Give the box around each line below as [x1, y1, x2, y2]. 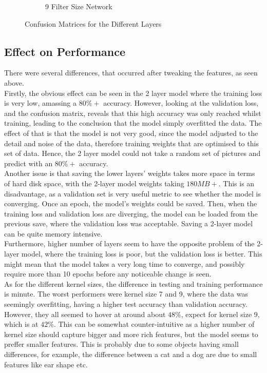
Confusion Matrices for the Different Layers [25, 18, 162, 29]
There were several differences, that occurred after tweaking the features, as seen [4, 67, 258, 78]
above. [4, 77, 24, 88]
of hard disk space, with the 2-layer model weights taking [4, 178, 184, 188]
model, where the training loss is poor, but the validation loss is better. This [21, 248, 262, 259]
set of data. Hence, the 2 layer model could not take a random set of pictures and [4, 148, 261, 159]
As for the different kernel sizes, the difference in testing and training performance [4, 278, 263, 289]
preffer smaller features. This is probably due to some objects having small [4, 339, 239, 349]
